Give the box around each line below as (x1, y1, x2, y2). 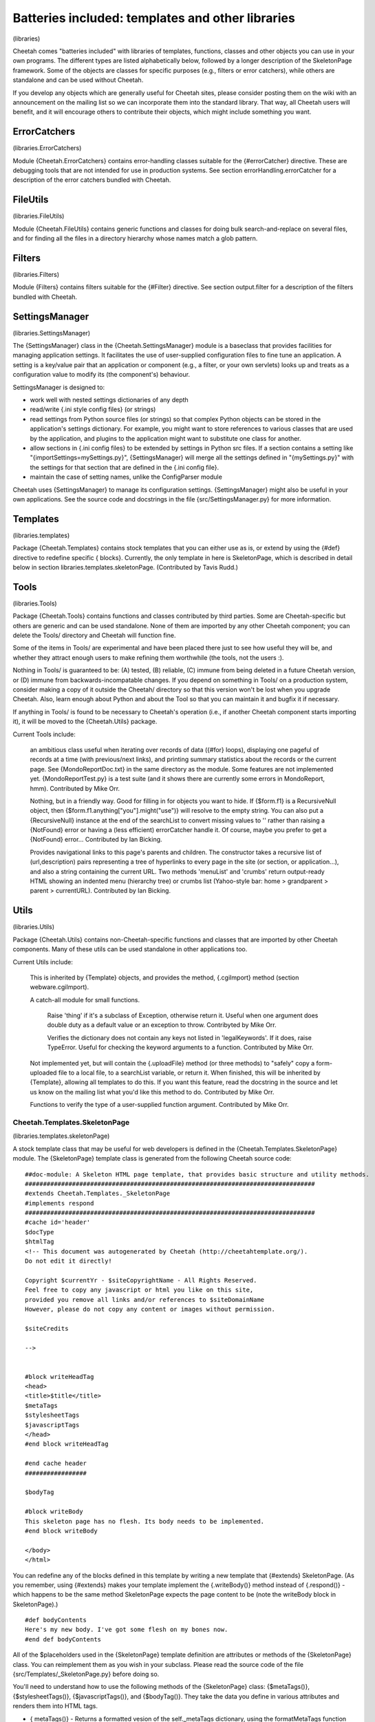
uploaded (30, 1068, 57, 1077)
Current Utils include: (12, 957, 74, 966)
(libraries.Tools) (12, 599, 58, 608)
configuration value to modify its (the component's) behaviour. (12, 371, 191, 379)
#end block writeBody (25, 1526, 98, 1535)
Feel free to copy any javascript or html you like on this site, (25, 1286, 254, 1294)
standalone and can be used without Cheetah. (12, 76, 144, 84)
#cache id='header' (25, 1218, 91, 1226)
